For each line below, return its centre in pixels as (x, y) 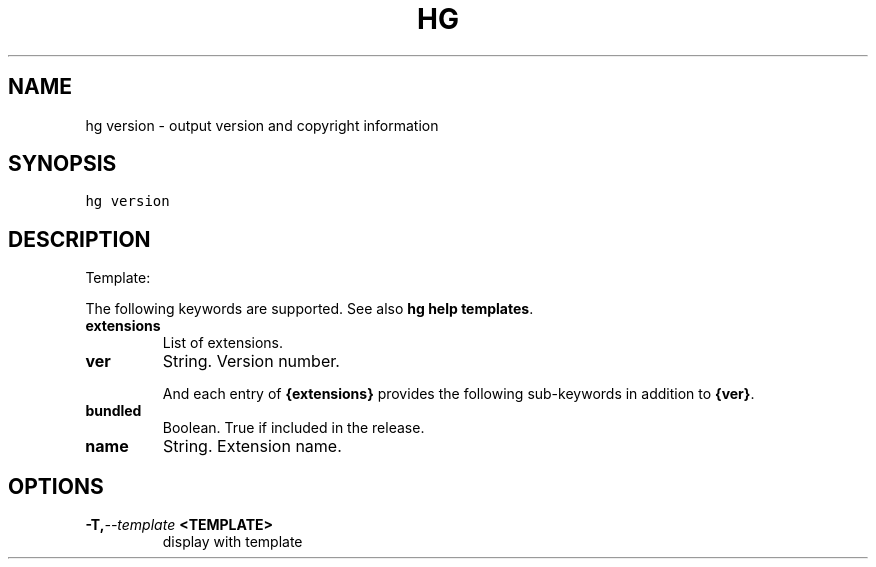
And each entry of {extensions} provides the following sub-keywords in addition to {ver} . (458, 394)
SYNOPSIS (62, 164)
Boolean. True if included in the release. (293, 428)
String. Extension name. (252, 446)
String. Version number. (251, 361)
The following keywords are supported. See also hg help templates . (309, 309)
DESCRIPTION (79, 239)
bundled (113, 411)
